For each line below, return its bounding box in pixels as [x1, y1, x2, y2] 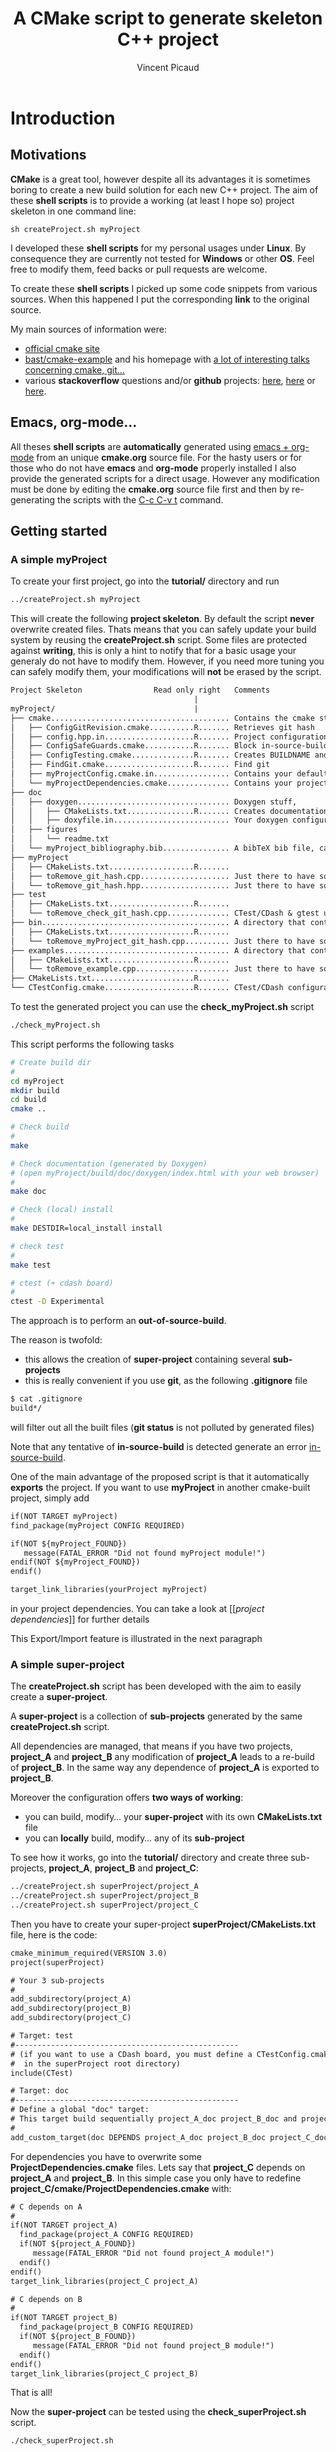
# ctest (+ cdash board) [10, 1278, 114, 1288]
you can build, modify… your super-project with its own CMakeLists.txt [24, 1811, 323, 1823]
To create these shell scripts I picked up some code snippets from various [10, 282, 318, 294]
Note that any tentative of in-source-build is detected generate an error [10, 1440, 308, 1452]
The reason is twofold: [10, 1334, 103, 1346]
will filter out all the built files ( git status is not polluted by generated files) [10, 1421, 315, 1433]
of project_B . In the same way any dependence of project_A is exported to [10, 1762, 320, 1774]
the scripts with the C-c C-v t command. [57, 493, 224, 506]
